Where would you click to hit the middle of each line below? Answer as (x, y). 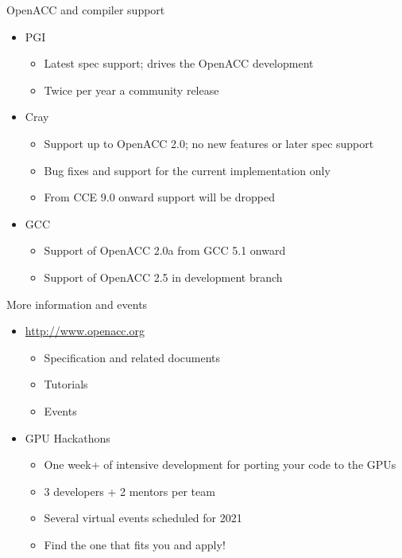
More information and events (77, 304)
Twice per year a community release (131, 90)
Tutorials (66, 384)
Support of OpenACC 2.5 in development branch (163, 277)
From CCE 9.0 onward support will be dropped (159, 197)
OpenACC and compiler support (86, 10)
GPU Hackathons (68, 437)
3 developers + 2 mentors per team (129, 491)
